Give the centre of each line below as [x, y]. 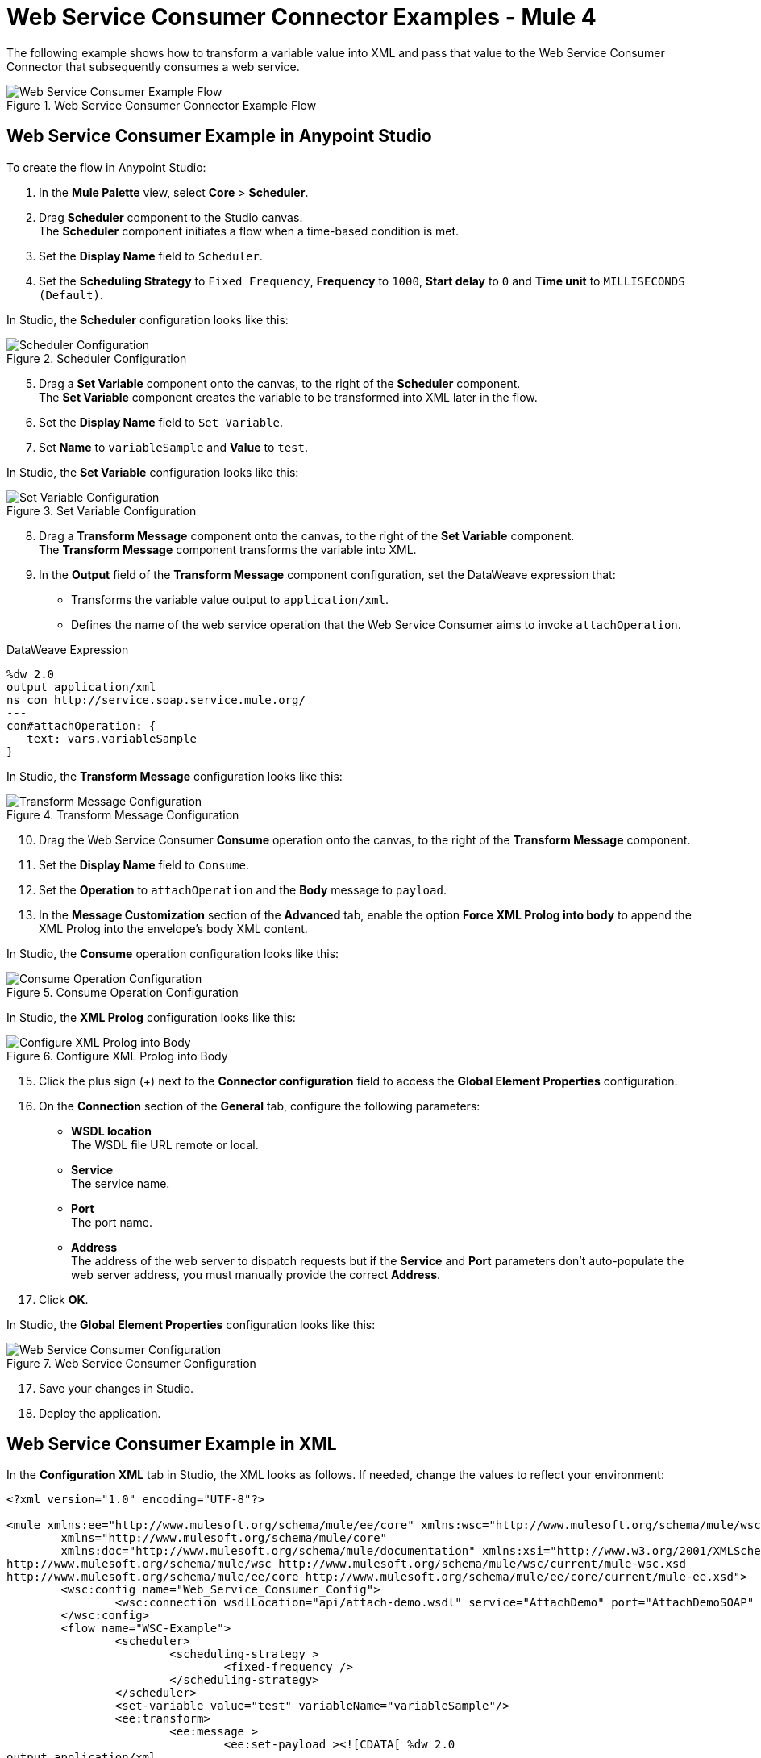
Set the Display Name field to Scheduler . [151, 256]
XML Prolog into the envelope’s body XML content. [173, 928]
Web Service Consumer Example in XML [172, 1444]
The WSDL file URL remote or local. [165, 1144]
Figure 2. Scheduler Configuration [97, 358]
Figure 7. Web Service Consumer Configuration [131, 1363]
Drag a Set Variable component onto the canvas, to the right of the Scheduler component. [280, 383]
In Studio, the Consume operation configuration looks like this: [173, 953]
